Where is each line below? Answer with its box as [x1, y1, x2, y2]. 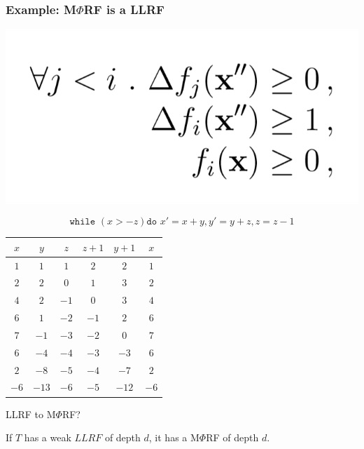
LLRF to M [6, 406, 56, 421]
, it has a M [148, 430, 199, 445]
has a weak [24, 430, 71, 445]
